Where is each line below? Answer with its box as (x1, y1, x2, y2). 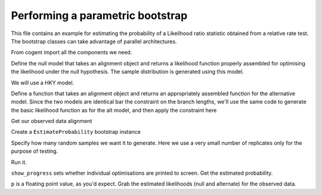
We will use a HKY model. (11, 79, 75, 86)
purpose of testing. (11, 147, 58, 155)
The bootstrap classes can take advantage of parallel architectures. (11, 37, 177, 45)
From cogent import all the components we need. (11, 49, 132, 56)
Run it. (11, 158, 27, 166)
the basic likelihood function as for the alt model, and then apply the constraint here (11, 106, 217, 114)
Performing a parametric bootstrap (11, 9, 188, 22)
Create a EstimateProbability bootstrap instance (11, 128, 141, 136)
